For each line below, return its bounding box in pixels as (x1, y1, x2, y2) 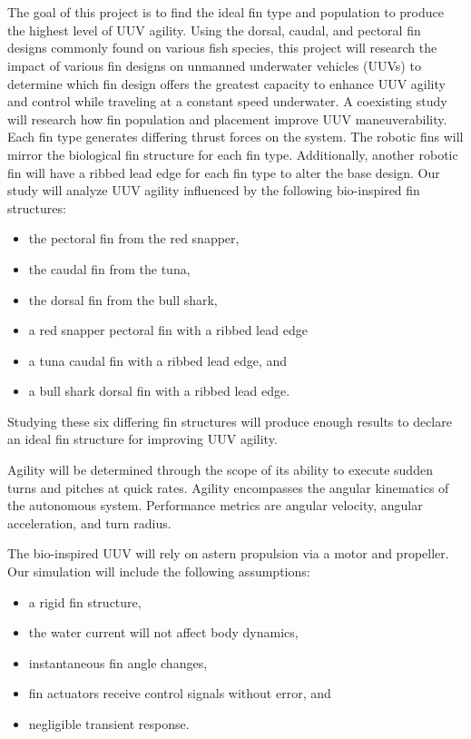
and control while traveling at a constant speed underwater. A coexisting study (7, 92, 447, 111)
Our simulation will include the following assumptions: (7, 562, 310, 581)
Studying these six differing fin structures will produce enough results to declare (7, 411, 452, 430)
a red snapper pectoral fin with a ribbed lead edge (28, 320, 308, 340)
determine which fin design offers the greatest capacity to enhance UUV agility (7, 74, 446, 93)
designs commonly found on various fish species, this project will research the (7, 38, 437, 57)
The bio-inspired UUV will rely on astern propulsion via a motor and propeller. (7, 544, 449, 563)
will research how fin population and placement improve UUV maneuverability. (7, 109, 447, 128)
